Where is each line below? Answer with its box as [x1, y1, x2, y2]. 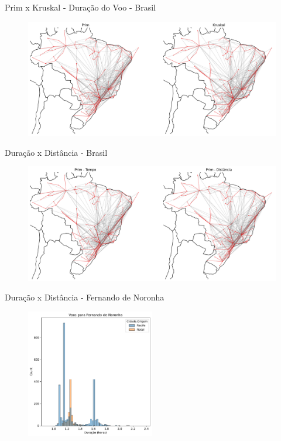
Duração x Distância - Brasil [5, 146, 108, 158]
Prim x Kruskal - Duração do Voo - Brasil [5, 1, 156, 13]
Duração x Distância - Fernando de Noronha [5, 291, 165, 303]
